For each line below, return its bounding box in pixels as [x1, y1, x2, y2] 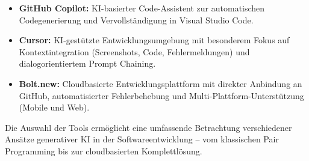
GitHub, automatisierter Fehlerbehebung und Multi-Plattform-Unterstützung [19, 89, 304, 102]
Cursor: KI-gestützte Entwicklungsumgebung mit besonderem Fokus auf [19, 34, 290, 46]
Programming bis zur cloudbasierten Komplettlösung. [5, 144, 202, 157]
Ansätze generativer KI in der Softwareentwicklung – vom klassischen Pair [5, 133, 279, 145]
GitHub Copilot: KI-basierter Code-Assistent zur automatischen [19, 2, 265, 14]
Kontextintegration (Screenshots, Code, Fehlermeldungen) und [19, 45, 250, 58]
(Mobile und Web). [19, 101, 90, 114]
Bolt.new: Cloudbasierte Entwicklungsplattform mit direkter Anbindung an [19, 77, 302, 90]
